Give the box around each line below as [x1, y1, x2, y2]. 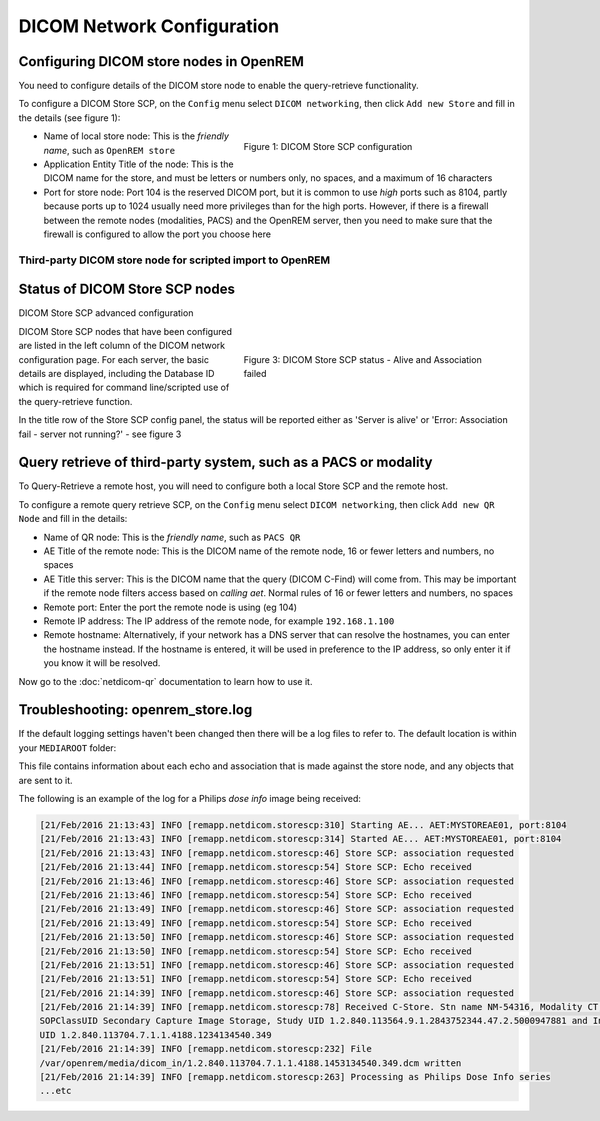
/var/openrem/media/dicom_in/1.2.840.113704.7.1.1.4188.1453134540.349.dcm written [39, 1057, 462, 1069]
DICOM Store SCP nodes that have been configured [18, 325, 232, 337]
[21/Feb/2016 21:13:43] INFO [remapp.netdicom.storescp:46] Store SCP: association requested [39, 847, 515, 859]
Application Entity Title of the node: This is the [43, 158, 234, 170]
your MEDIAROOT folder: [18, 741, 117, 754]
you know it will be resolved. [43, 657, 161, 669]
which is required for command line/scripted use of [18, 381, 230, 394]
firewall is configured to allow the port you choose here [43, 228, 272, 240]
